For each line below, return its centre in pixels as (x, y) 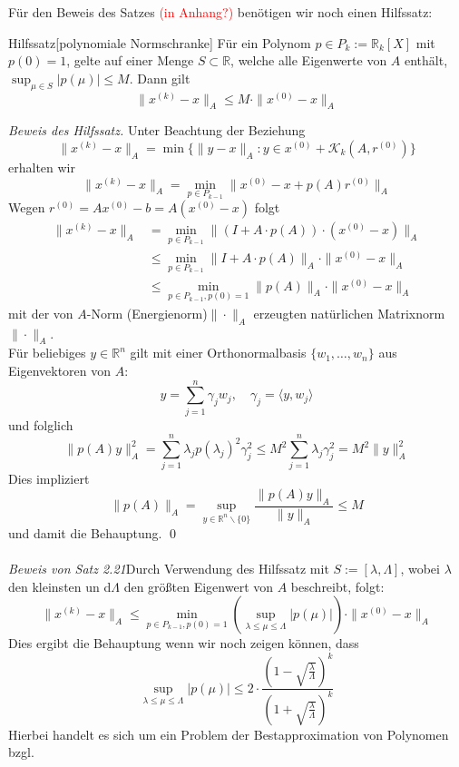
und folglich (41, 424)
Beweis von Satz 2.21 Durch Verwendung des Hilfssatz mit (169, 569)
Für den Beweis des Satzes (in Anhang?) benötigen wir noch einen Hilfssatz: (220, 12)
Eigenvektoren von (60, 370)
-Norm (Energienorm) (147, 313)
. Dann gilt (160, 78)
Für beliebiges (47, 353)
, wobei (420, 569)
